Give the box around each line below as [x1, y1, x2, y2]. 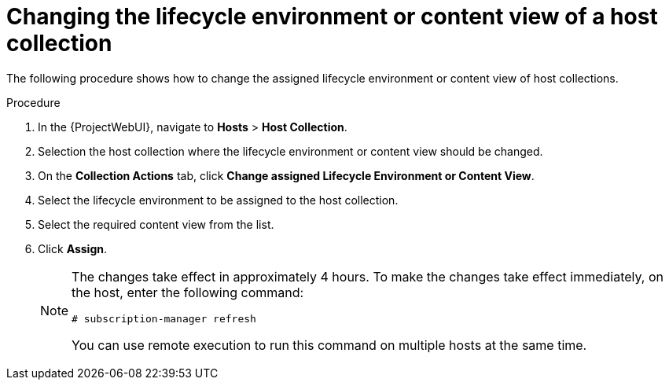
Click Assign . [38, 241, 108, 255]
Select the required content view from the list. [38, 217, 274, 231]
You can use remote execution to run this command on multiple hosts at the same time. [72, 336, 587, 353]
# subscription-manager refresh [72, 312, 256, 325]
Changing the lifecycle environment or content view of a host [6, 3, 658, 30]
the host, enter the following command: [72, 284, 304, 300]
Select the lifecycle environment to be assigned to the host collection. [38, 193, 399, 207]
